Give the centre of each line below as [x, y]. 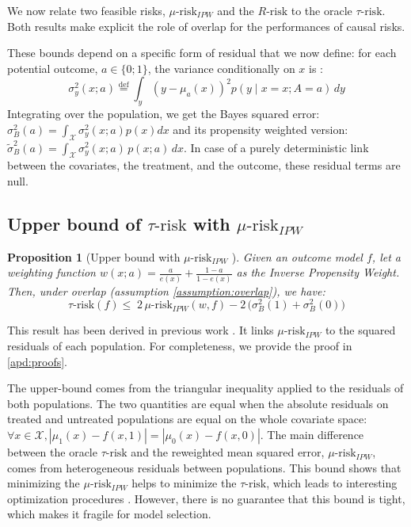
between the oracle [52, 452]
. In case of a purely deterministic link [276, 147]
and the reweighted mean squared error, [228, 452]
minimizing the [44, 483]
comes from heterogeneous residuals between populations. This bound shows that [204, 467]
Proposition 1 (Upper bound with [94, 256]
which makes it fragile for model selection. [109, 514]
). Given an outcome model [297, 256]
